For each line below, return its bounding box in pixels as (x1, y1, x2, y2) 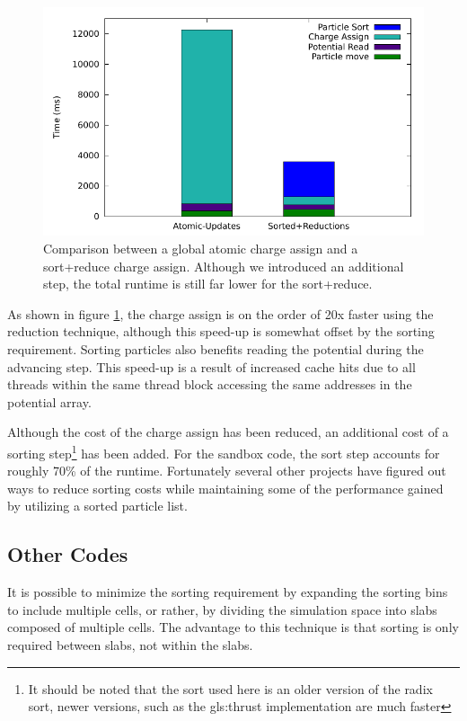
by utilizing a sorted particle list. (7, 496, 188, 515)
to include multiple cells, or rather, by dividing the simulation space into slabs (7, 600, 437, 619)
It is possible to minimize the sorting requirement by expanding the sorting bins (7, 583, 448, 601)
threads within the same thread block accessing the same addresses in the (7, 375, 412, 394)
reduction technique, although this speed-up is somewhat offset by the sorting (7, 322, 435, 341)
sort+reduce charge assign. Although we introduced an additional (43, 256, 404, 275)
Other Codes (7, 540, 128, 568)
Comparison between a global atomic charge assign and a (43, 238, 358, 257)
